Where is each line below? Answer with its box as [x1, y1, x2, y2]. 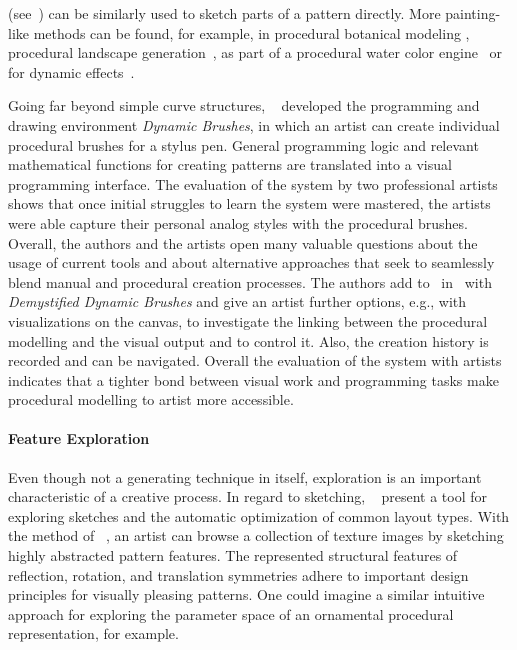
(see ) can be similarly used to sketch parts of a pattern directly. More [8, 3, 441, 23]
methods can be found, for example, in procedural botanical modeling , [33, 22, 470, 43]
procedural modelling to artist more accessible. [8, 389, 294, 410]
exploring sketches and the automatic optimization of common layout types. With [8, 505, 510, 526]
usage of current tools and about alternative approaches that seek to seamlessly [8, 252, 495, 273]
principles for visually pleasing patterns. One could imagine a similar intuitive [8, 584, 485, 605]
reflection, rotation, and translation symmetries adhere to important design [8, 564, 469, 585]
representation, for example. [8, 623, 179, 644]
